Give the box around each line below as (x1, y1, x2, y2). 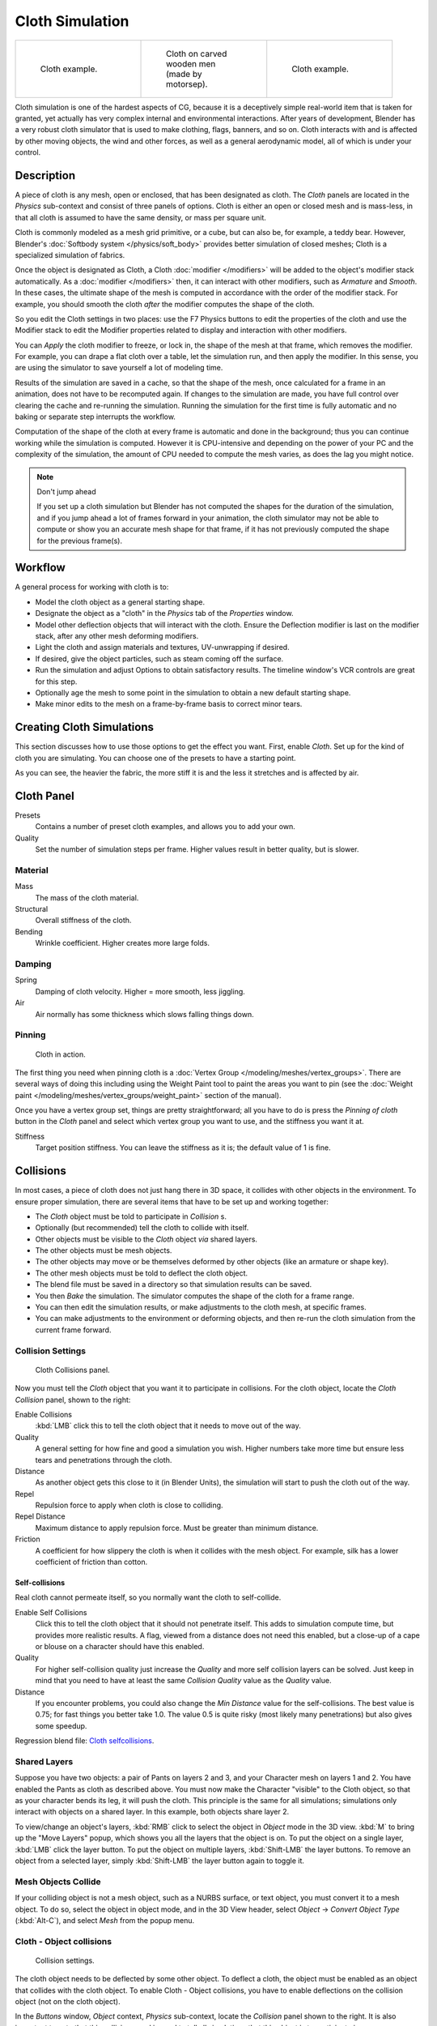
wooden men (166, 58, 216, 69)
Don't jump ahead (36, 487, 96, 496)
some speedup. (35, 1720, 87, 1730)
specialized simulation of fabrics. (15, 250, 125, 259)
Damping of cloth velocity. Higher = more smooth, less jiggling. (35, 986, 246, 996)
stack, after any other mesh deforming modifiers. (35, 631, 199, 641)
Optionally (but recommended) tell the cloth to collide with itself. (35, 1223, 249, 1233)
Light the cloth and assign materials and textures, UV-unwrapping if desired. (35, 643, 291, 652)
